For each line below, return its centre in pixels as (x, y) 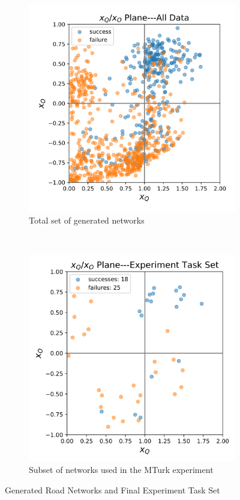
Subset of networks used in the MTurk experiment (121, 470)
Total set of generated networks (87, 220)
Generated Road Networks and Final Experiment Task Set (112, 489)
